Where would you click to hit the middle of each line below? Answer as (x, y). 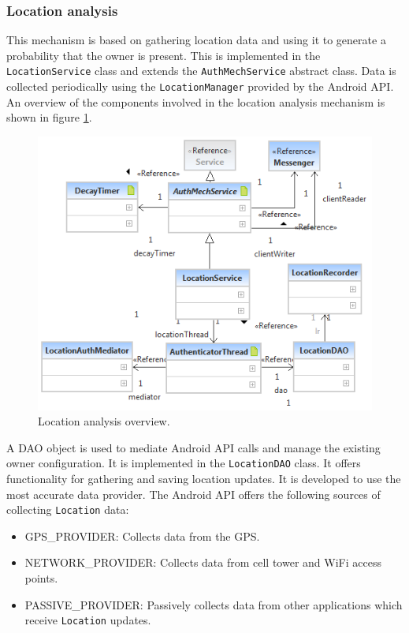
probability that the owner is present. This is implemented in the (164, 55)
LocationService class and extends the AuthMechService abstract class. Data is (201, 71)
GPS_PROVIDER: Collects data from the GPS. (142, 536)
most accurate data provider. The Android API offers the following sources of (193, 494)
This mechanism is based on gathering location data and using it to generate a (196, 40)
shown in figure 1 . (49, 117)
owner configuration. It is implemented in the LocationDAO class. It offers (184, 463)
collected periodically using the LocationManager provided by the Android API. (200, 86)
